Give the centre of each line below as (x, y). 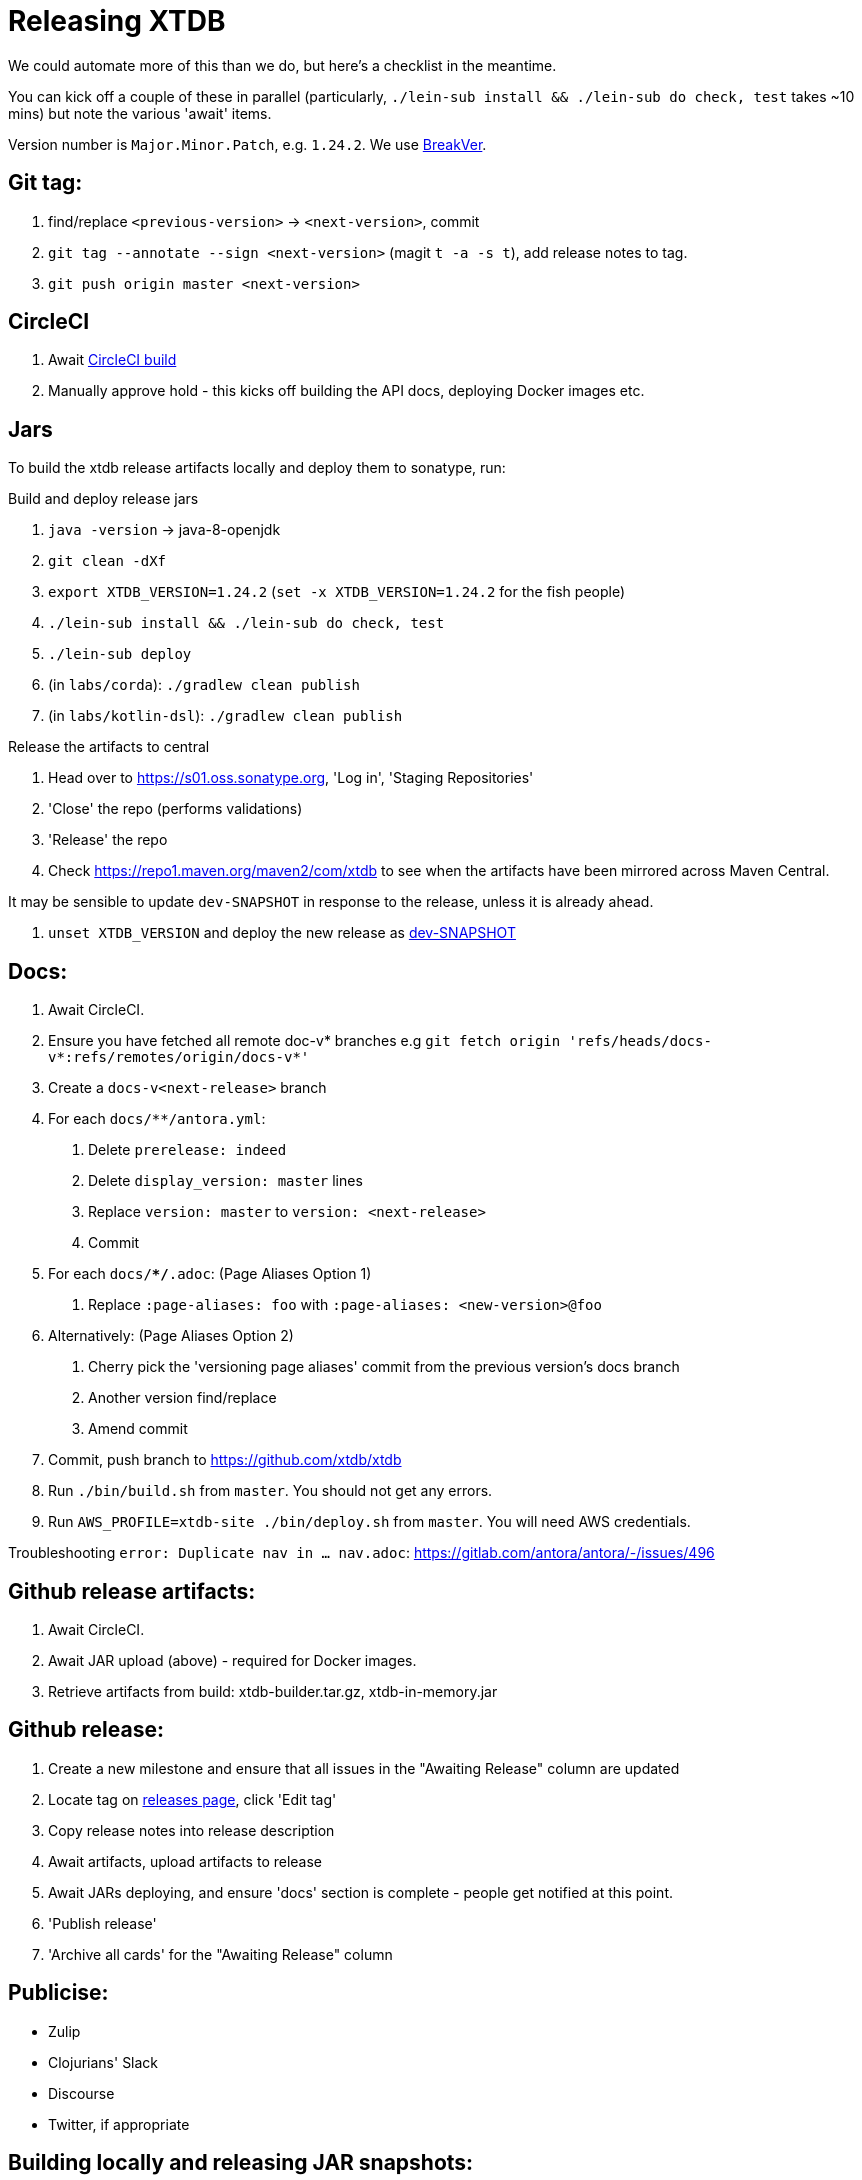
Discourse (81, 2093)
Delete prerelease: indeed (187, 1150)
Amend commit (138, 1429)
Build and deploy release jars (103, 499)
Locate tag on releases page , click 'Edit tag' (192, 1799)
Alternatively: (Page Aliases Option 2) (171, 1336)
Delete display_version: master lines (225, 1181)
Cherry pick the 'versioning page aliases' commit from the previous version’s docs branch (384, 1367)
